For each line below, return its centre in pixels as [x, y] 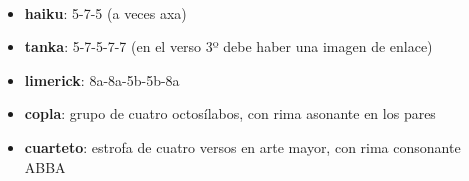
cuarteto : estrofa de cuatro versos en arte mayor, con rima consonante [242, 146]
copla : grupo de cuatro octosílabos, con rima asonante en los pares [230, 113]
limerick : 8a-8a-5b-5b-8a [102, 79]
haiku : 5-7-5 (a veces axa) [105, 12]
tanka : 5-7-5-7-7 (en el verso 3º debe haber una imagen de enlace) [228, 46]
